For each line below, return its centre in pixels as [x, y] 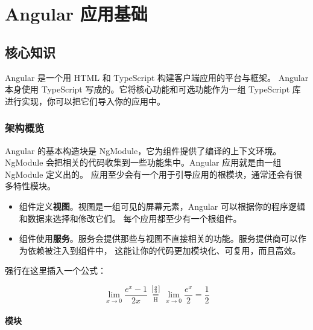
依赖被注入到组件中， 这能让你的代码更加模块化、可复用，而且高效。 [164, 250]
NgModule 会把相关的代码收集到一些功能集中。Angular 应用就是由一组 [143, 162]
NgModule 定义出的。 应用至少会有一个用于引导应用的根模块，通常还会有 [149, 174]
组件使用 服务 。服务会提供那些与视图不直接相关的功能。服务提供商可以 [158, 238]
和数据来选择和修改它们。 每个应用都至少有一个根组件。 [130, 218]
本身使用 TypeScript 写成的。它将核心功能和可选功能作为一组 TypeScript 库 [153, 89]
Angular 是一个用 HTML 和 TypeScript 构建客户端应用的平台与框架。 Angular [157, 77]
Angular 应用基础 [76, 14]
